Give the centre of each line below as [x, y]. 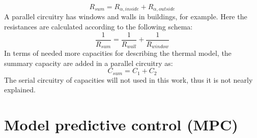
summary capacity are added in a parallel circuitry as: [89, 63]
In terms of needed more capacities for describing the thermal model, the [118, 53]
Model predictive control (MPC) [121, 125]
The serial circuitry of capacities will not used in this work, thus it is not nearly [128, 79]
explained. [20, 90]
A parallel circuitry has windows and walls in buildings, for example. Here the [126, 16]
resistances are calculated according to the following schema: [98, 27]
